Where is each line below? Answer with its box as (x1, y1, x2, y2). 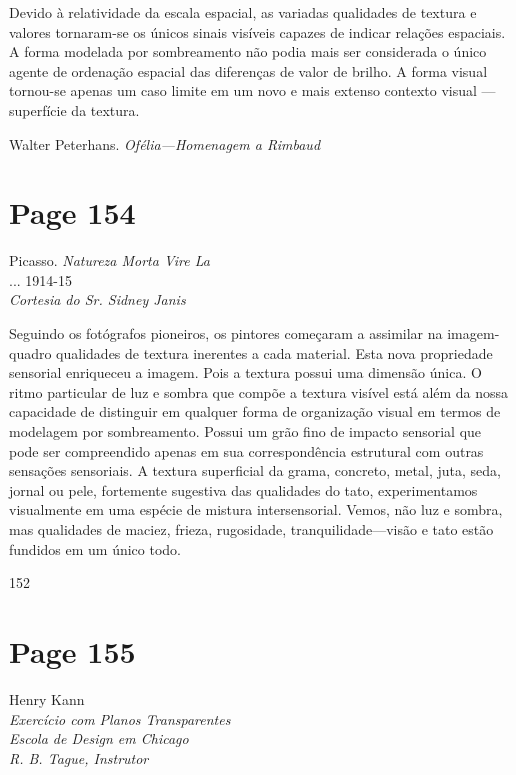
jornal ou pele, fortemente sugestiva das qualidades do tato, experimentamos (9, 479, 478, 500)
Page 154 (9, 192, 136, 233)
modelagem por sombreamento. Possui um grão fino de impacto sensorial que (9, 421, 482, 442)
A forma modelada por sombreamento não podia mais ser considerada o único (9, 41, 487, 62)
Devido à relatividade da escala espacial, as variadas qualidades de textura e (9, 2, 477, 22)
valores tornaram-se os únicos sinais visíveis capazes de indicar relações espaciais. (9, 21, 506, 42)
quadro (9, 342, 52, 363)
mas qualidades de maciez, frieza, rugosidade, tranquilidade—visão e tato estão (9, 519, 494, 539)
